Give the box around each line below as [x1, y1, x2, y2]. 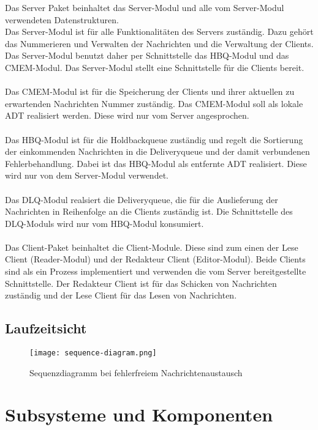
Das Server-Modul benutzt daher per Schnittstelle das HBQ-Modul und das [5, 49, 289, 62]
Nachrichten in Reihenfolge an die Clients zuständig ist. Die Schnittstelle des [5, 205, 293, 218]
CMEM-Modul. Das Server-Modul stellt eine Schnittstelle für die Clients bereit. [5, 61, 305, 73]
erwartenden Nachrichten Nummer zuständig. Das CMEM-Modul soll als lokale [5, 97, 303, 109]
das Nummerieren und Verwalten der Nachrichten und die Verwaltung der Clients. [5, 37, 314, 50]
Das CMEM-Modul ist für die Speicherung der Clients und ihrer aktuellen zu [5, 85, 295, 98]
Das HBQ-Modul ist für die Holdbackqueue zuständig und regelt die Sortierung [5, 133, 303, 146]
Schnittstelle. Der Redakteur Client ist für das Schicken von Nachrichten [5, 276, 277, 289]
